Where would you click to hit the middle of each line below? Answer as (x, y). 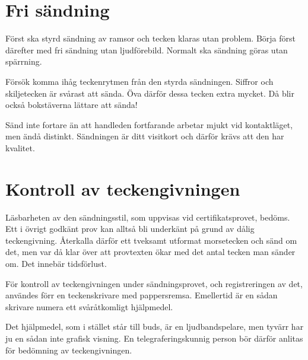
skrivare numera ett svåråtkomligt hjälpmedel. (89, 306)
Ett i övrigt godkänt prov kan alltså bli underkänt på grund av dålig (130, 229)
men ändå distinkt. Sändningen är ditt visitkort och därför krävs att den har (145, 136)
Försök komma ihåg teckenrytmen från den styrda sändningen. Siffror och (139, 81)
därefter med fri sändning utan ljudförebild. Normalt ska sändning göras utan (147, 50)
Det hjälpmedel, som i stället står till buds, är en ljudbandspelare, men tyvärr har (155, 326)
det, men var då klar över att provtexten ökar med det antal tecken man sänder (150, 252)
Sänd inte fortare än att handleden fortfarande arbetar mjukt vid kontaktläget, (149, 124)
